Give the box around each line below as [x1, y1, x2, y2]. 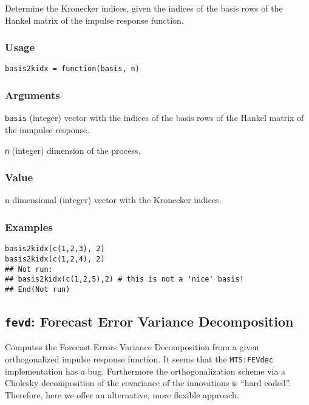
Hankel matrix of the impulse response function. [5, 13, 184, 26]
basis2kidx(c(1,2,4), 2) [5, 254, 105, 263]
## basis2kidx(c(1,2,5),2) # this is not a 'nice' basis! [5, 275, 244, 284]
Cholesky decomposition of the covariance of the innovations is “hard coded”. [5, 376, 291, 389]
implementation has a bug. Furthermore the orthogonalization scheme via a [5, 364, 286, 377]
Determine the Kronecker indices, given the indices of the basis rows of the [5, 2, 283, 14]
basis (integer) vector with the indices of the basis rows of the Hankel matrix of [5, 111, 304, 124]
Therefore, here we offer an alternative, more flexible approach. [5, 388, 239, 401]
